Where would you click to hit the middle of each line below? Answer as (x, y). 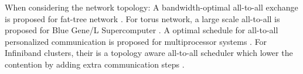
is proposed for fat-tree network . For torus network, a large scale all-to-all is (142, 18)
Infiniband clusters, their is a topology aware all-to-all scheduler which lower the (149, 53)
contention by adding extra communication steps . (95, 64)
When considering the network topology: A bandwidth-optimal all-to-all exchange (151, 7)
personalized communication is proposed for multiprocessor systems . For (136, 41)
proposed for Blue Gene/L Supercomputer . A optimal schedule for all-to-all (142, 30)
